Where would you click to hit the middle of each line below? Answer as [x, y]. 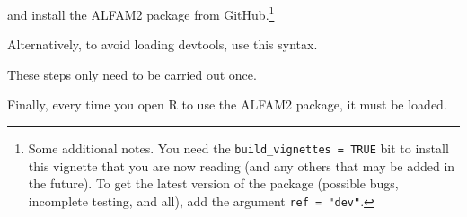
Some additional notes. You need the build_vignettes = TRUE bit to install [238, 148]
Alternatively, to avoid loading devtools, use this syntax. [163, 44]
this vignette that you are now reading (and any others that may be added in [242, 165]
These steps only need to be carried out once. [132, 74]
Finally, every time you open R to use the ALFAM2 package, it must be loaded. [227, 104]
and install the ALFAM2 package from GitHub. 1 [141, 13]
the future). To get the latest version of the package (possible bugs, [213, 183]
